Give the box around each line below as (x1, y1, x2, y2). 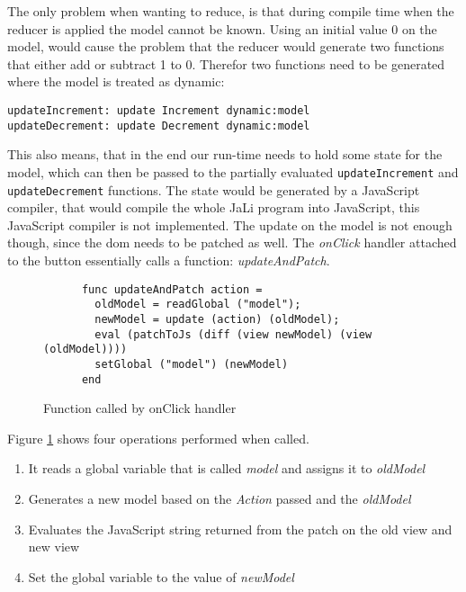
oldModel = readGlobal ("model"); (94, 298, 301, 311)
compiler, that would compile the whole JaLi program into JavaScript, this (7, 198, 420, 217)
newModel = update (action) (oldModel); (94, 312, 340, 326)
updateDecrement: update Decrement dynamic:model (7, 119, 310, 132)
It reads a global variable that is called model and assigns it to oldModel (28, 459, 426, 478)
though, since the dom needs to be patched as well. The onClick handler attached (7, 233, 457, 252)
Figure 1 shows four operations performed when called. (7, 428, 309, 447)
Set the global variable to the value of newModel (28, 567, 294, 586)
